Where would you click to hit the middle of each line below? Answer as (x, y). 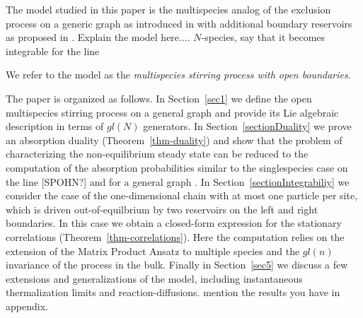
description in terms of (55, 126)
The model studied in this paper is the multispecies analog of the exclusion (168, 9)
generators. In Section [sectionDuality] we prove (247, 126)
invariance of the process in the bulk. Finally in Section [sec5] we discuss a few (177, 265)
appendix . (27, 306)
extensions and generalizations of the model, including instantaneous (154, 278)
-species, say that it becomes (263, 37)
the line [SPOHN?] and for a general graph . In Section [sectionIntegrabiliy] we (178, 181)
